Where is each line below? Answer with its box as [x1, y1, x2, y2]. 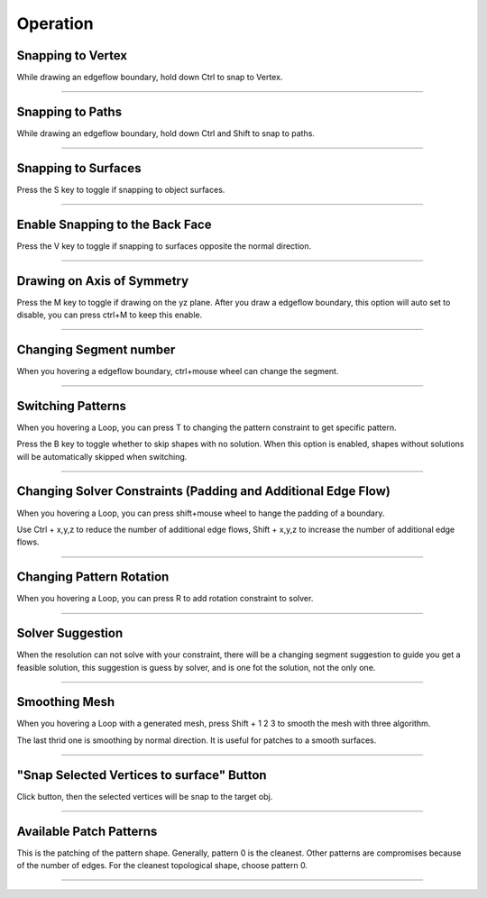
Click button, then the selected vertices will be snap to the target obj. [16, 791, 273, 802]
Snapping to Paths [16, 104, 122, 119]
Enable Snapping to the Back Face [16, 216, 212, 232]
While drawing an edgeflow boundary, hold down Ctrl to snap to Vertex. [16, 72, 283, 83]
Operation [16, 14, 94, 33]
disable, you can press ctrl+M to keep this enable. [16, 309, 203, 320]
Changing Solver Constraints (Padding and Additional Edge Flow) [16, 483, 391, 499]
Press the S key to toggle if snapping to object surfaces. [16, 184, 225, 195]
